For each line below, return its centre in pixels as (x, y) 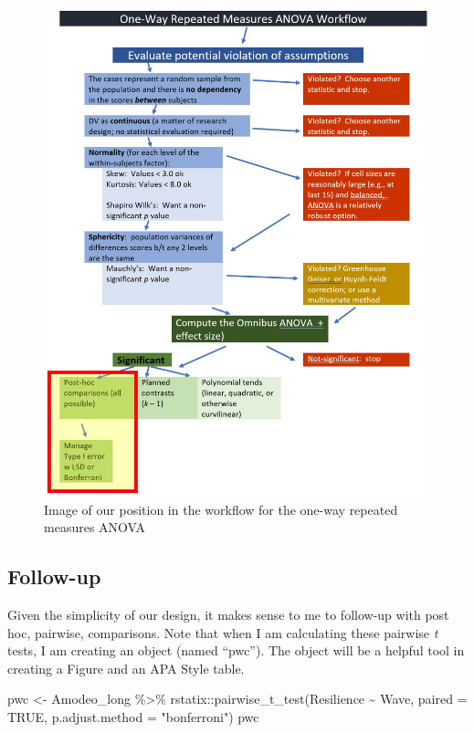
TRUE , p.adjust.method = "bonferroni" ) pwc (133, 716)
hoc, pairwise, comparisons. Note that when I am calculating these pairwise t (223, 632)
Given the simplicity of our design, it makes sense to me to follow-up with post (228, 614)
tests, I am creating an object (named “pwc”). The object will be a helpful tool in (236, 650)
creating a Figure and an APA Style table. (126, 668)
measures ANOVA (95, 527)
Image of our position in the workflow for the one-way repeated (221, 509)
